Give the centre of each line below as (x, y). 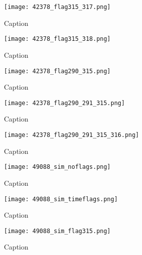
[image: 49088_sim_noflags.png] (57, 167)
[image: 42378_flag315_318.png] (57, 39)
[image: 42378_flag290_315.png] (57, 71)
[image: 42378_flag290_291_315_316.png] (72, 135)
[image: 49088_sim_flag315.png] (57, 231)
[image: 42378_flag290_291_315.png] (65, 103)
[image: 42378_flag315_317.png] (57, 7)
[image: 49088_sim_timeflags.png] (61, 199)
